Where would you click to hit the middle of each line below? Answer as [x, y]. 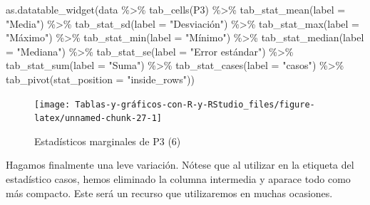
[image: [52, 104]
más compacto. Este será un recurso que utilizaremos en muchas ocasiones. [169, 193]
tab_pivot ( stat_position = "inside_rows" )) [100, 79]
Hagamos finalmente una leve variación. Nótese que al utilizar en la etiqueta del [180, 165]
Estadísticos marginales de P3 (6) [108, 141]
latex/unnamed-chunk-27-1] [98, 119]
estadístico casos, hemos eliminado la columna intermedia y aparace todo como [178, 179]
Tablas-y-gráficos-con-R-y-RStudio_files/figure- [195, 104]
